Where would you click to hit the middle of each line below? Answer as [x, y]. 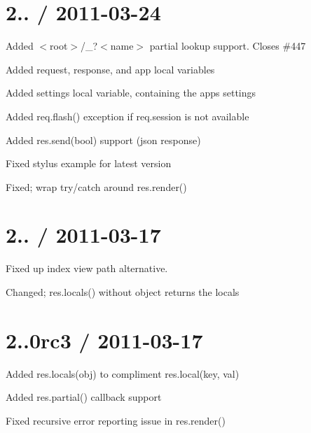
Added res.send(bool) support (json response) [103, 140]
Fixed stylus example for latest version [89, 163]
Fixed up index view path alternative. [87, 268]
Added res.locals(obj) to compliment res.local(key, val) [123, 373]
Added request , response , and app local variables [110, 69]
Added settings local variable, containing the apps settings [131, 93]
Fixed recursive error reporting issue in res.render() [116, 420]
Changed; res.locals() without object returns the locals [123, 292]
